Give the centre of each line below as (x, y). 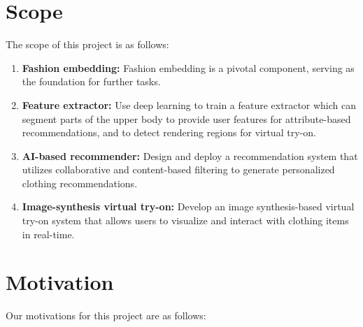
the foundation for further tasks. (91, 81)
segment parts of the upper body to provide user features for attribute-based (186, 118)
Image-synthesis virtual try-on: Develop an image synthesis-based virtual (188, 206)
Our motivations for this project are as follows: (106, 315)
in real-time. (48, 234)
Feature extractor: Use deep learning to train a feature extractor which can (189, 104)
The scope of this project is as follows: (87, 44)
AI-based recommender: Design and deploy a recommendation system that (190, 155)
